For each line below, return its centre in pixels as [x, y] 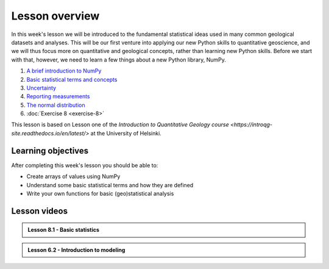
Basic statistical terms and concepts [72, 79]
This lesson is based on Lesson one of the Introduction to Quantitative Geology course [120, 124]
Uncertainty [41, 88]
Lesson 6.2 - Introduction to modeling [76, 249]
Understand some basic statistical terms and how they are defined [110, 185]
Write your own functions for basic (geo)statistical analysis [100, 193]
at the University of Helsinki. [126, 133]
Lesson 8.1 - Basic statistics [64, 230]
